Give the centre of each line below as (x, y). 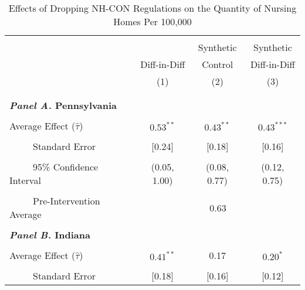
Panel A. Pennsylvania (63, 105)
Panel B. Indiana (50, 235)
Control (218, 64)
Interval (25, 180)
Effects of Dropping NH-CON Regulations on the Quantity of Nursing (152, 8)
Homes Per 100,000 (152, 21)
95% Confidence (66, 167)
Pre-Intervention (67, 201)
